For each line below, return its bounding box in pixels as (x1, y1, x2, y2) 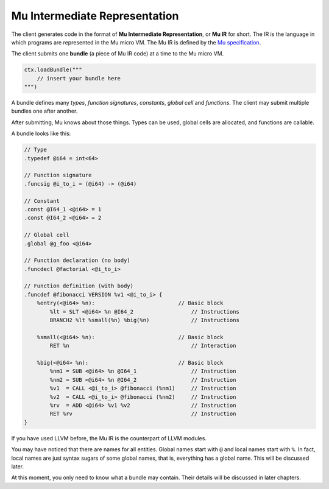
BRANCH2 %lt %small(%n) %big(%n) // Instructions (49, 317, 240, 324)
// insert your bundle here (37, 75, 121, 82)
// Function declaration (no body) (24, 257, 130, 264)
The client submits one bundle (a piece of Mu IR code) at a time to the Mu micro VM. (11, 50, 224, 57)
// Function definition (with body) (24, 283, 134, 289)
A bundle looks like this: (11, 130, 71, 137)
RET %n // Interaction (49, 342, 236, 350)
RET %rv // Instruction (49, 410, 236, 417)
